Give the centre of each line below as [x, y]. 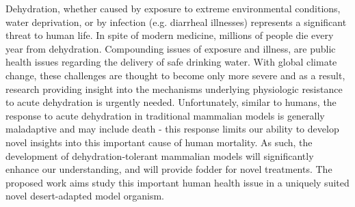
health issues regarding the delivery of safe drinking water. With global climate [171, 62]
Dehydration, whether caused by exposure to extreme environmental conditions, [173, 8]
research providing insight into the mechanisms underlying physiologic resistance [174, 88]
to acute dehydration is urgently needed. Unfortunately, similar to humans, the [171, 102]
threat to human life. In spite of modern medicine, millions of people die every [170, 35]
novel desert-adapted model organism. [85, 196]
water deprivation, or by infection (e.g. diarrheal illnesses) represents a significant [176, 22]
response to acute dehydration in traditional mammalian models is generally [165, 115]
